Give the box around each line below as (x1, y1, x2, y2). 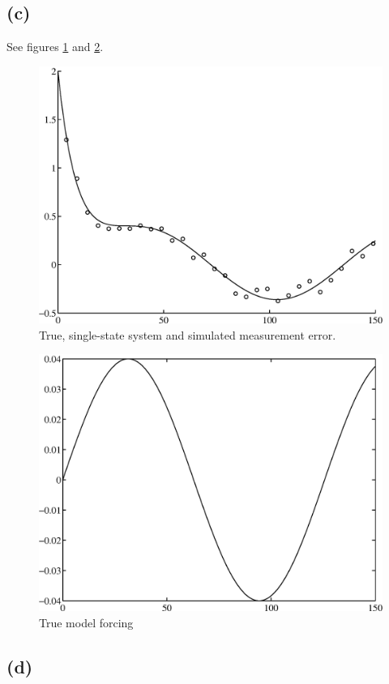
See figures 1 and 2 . (6, 38, 104, 55)
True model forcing (39, 613, 134, 631)
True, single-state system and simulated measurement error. (39, 326, 336, 343)
